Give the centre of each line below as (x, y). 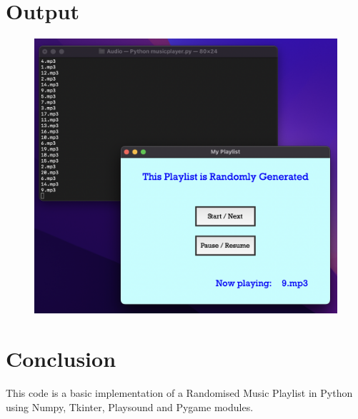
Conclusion (61, 358)
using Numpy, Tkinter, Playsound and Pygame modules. (130, 407)
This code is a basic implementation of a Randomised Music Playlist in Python (179, 392)
